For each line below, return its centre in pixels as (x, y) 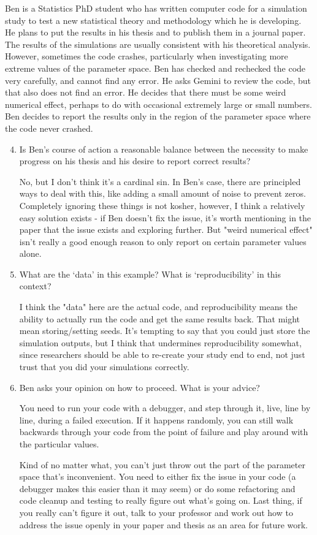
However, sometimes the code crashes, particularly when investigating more (147, 56)
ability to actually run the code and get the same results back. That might (160, 318)
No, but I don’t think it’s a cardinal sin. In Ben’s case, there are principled (160, 181)
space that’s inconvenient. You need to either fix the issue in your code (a (158, 476)
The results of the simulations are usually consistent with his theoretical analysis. (158, 44)
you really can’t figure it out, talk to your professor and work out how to (156, 512)
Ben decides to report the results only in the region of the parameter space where (158, 116)
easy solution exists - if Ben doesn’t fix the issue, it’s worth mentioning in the (165, 217)
